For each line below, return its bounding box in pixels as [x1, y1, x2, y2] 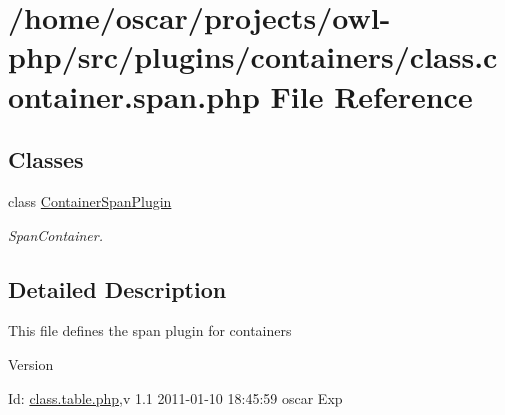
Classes [8, 144, 84, 175]
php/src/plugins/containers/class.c [8, 36, 498, 77]
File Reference [270, 75, 473, 116]
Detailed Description [8, 273, 227, 304]
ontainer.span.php [8, 75, 260, 116]
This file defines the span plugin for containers [8, 320, 292, 341]
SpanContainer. [8, 224, 103, 245]
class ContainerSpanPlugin [8, 190, 172, 211]
